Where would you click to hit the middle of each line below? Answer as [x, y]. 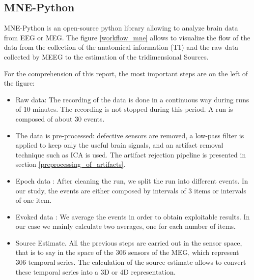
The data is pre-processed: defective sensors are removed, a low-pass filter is [130, 135]
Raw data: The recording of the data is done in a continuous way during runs [132, 99]
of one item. [33, 200]
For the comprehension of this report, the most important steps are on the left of [126, 73]
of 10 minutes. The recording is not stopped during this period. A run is [124, 109]
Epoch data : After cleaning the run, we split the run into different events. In [132, 180]
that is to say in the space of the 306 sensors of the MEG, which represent [127, 252]
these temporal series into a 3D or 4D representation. [96, 271]
